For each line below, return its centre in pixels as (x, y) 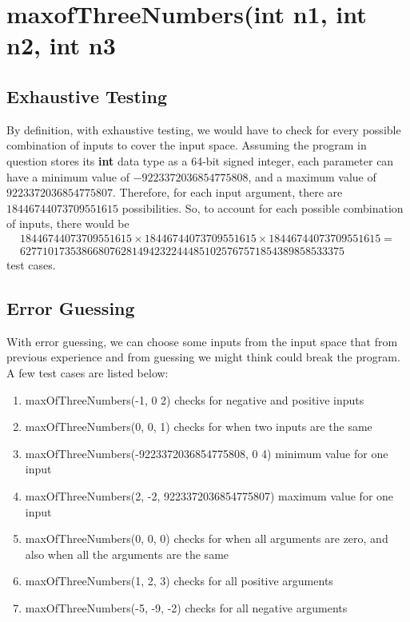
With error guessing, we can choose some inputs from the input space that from (202, 341)
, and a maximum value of (312, 176)
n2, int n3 (61, 45)
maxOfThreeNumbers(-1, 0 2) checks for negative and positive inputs (195, 399)
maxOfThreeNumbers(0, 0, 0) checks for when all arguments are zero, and (207, 538)
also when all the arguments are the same (127, 554)
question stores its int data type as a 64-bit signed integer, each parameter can (200, 160)
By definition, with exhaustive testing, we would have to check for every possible (204, 129)
